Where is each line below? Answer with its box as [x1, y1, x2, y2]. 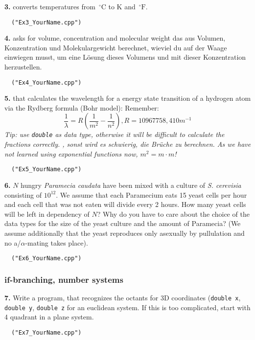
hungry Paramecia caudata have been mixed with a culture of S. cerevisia [21, 180, 241, 190]
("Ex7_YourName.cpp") [11, 329, 82, 336]
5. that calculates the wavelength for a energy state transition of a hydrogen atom [4, 93, 251, 103]
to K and [108, 1, 136, 11]
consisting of [4, 189, 42, 200]
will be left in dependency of [4, 208, 90, 219]
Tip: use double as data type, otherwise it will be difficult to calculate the [4, 129, 225, 139]
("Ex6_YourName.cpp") [11, 255, 82, 262]
